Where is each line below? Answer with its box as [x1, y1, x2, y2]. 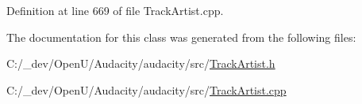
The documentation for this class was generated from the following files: [6, 28, 356, 45]
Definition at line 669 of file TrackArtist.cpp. [6, 2, 224, 18]
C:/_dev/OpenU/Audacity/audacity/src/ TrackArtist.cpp [6, 81, 287, 98]
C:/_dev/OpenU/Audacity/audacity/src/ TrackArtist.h [6, 55, 275, 72]
